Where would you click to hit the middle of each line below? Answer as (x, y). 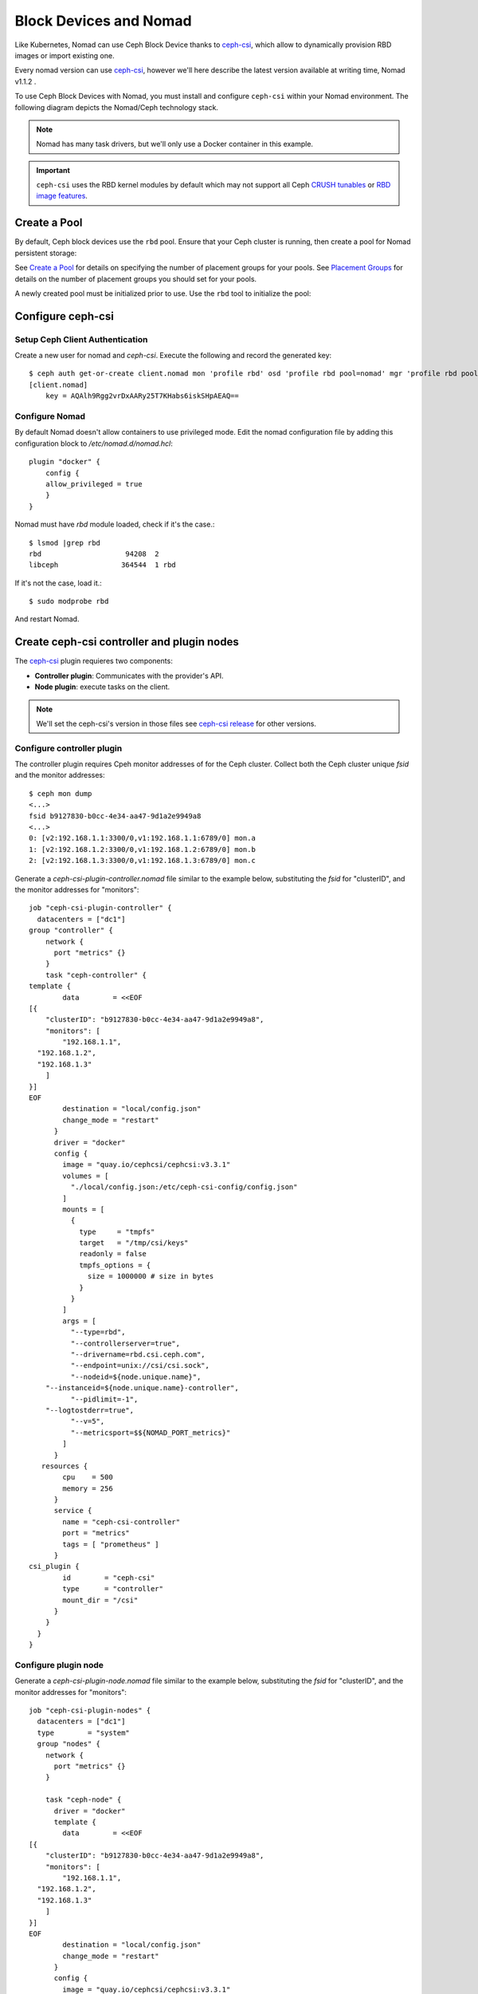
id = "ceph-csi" (109, 1578)
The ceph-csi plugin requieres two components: (94, 661)
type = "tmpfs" (117, 1231)
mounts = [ (84, 1209)
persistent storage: (46, 253)
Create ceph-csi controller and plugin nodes (127, 642)
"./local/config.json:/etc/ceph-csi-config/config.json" (184, 1187)
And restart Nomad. (47, 619)
